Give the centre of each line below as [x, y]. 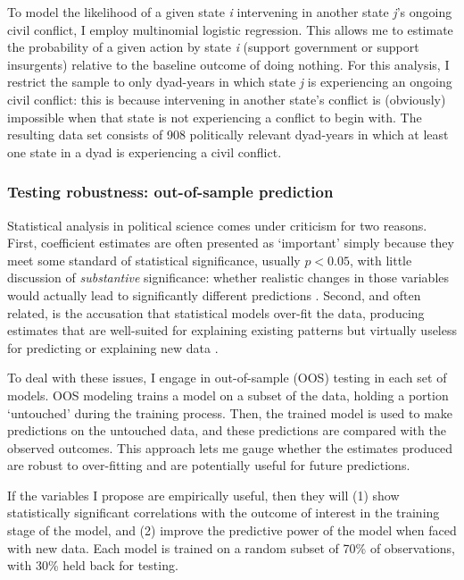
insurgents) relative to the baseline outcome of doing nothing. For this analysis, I [228, 64]
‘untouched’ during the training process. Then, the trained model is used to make [230, 412]
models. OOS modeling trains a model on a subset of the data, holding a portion [228, 395]
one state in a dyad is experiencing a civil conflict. [145, 151]
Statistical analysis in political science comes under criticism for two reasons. [217, 225]
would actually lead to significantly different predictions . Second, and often [214, 294]
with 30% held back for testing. [93, 565]
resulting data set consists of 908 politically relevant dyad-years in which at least [228, 134]
